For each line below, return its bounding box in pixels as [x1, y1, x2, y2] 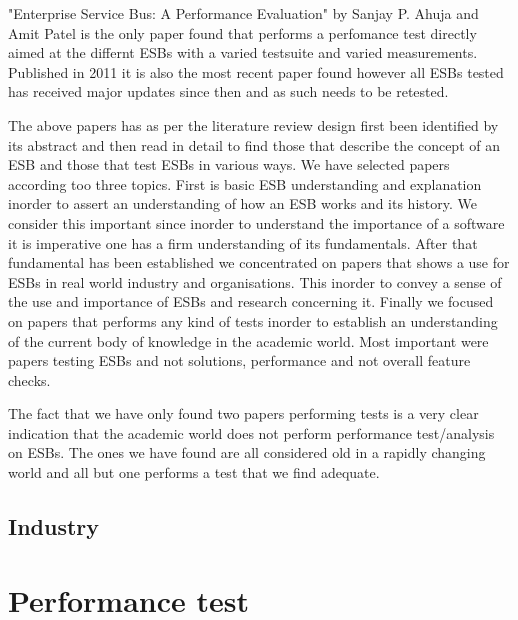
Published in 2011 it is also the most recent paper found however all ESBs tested [8, 61, 504, 82]
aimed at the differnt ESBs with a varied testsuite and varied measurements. [8, 42, 478, 63]
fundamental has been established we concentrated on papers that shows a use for [8, 252, 510, 273]
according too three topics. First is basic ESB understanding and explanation [8, 173, 482, 194]
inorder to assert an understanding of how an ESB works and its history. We [8, 193, 477, 214]
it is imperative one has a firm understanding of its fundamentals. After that [8, 232, 478, 253]
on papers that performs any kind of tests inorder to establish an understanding [8, 310, 498, 331]
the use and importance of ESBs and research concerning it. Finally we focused [8, 291, 494, 312]
